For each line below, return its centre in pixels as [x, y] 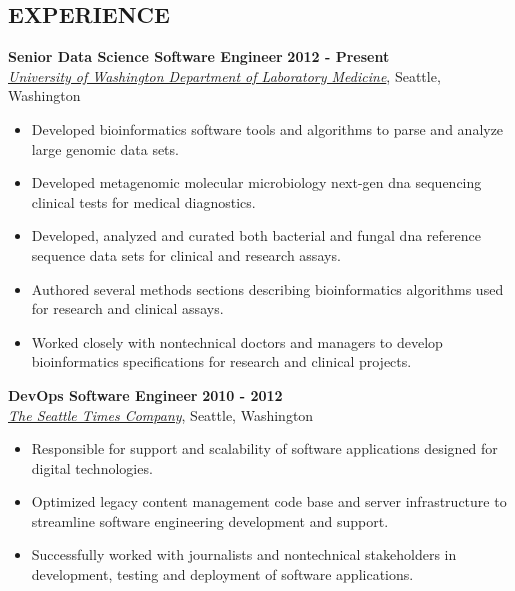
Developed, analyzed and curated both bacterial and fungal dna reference [256, 235]
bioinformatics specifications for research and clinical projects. [221, 361]
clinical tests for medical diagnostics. [143, 201]
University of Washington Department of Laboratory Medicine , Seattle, [224, 75]
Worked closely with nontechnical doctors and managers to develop [237, 341]
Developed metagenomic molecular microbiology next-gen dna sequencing [256, 182]
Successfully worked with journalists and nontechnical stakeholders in [244, 554]
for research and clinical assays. [127, 308]
